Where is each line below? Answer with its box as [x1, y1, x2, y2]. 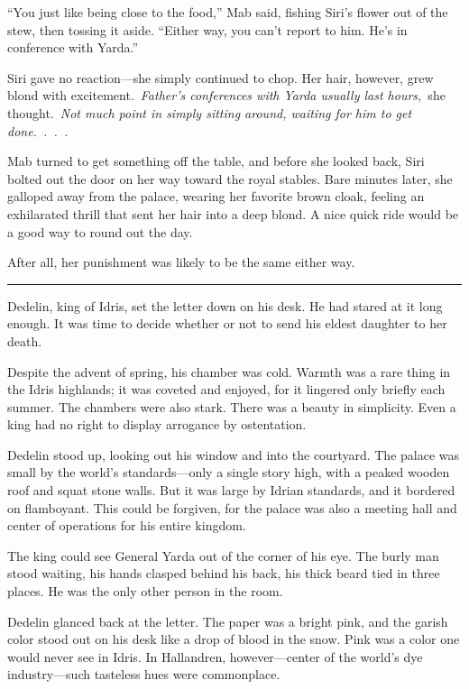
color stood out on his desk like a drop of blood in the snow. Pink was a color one [7, 629, 460, 648]
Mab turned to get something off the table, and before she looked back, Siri [7, 152, 425, 170]
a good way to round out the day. [7, 222, 193, 241]
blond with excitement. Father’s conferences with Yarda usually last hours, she [7, 86, 446, 105]
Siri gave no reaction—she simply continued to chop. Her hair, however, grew [7, 68, 434, 87]
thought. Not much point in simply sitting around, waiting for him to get [7, 103, 412, 122]
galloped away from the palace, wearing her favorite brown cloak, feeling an [7, 187, 425, 206]
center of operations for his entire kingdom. [7, 516, 246, 535]
